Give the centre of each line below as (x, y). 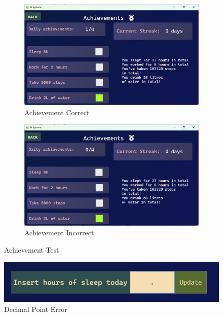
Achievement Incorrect (59, 233)
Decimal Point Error (36, 309)
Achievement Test (32, 249)
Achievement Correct (57, 112)
